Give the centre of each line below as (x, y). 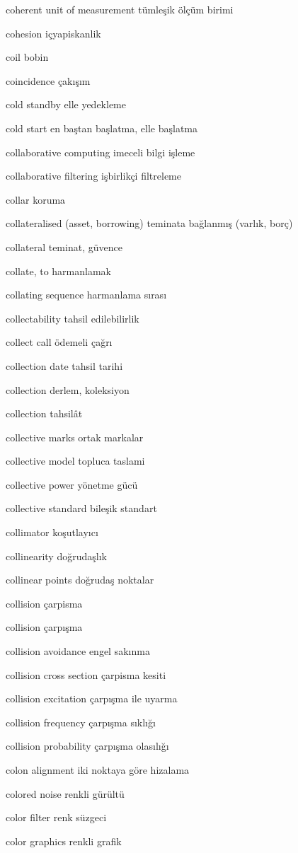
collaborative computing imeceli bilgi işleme (101, 152)
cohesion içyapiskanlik (53, 33)
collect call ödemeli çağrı (59, 342)
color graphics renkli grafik (64, 841)
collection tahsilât (44, 413)
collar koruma (36, 199)
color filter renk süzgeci (56, 817)
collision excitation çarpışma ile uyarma (92, 698)
